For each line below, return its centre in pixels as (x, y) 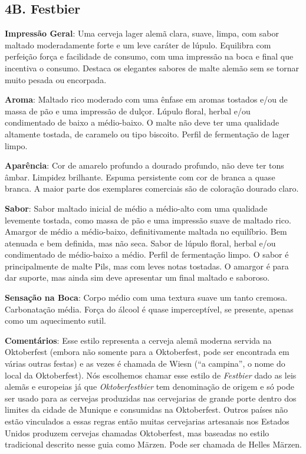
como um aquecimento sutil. (55, 320)
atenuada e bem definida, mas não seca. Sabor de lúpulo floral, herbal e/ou (140, 243)
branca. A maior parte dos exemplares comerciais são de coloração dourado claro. (152, 188)
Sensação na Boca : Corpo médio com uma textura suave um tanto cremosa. (146, 297)
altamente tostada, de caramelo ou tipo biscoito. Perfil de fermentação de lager (147, 134)
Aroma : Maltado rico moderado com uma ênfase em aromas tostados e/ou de (146, 99)
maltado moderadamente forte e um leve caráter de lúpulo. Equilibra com (138, 45)
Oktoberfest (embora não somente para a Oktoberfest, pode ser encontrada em (147, 352)
